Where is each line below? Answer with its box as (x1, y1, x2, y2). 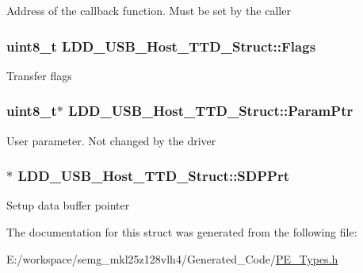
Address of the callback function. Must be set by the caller (6, 2, 291, 18)
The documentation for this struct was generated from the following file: (6, 224, 357, 240)
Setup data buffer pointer (6, 197, 130, 213)
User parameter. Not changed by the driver (6, 132, 216, 148)
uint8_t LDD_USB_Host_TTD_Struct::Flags (6, 36, 316, 56)
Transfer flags (6, 67, 72, 83)
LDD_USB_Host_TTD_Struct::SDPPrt (17, 166, 290, 186)
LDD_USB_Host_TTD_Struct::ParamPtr (68, 101, 353, 121)
